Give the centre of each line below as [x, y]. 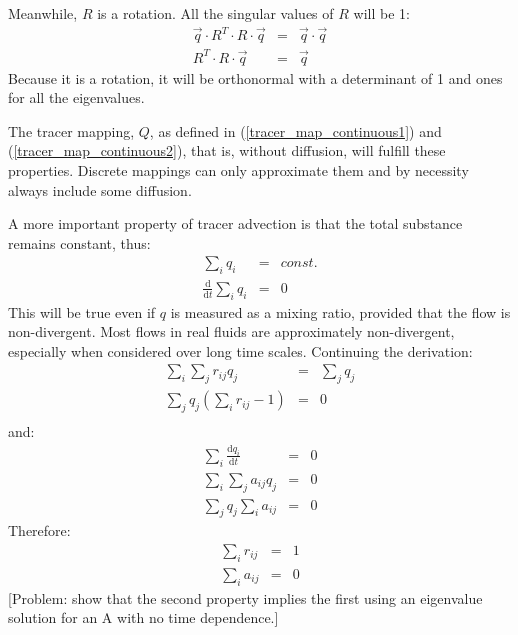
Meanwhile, [43, 13]
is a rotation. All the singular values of [215, 13]
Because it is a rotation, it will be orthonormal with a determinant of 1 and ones [255, 77]
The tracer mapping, [71, 130]
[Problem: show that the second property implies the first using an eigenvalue [245, 597]
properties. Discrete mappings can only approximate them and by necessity [238, 170]
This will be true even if [82, 311]
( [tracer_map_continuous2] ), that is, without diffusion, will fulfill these [227, 150]
